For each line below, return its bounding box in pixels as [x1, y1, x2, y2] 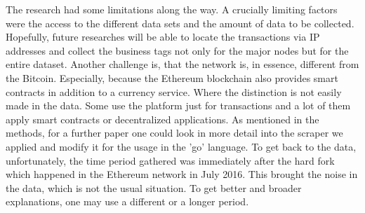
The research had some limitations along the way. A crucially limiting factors [6, 2, 338, 16]
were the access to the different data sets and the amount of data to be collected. [6, 15, 354, 30]
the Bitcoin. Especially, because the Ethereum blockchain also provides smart [6, 70, 338, 85]
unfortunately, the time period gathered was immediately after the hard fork [6, 153, 335, 167]
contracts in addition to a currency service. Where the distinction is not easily [6, 84, 342, 99]
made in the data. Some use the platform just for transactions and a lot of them [6, 98, 351, 113]
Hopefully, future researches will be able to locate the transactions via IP [6, 29, 320, 44]
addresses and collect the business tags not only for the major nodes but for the [6, 43, 349, 57]
